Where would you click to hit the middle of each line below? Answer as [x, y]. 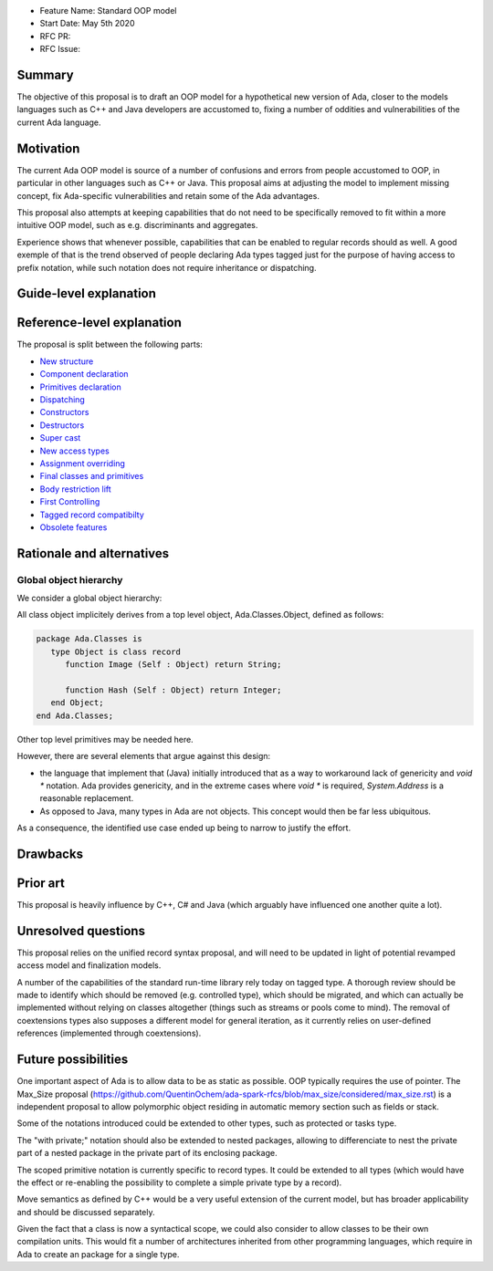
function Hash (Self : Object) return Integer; [173, 690]
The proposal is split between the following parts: [110, 344]
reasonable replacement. [87, 798]
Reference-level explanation [99, 323]
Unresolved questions [81, 931]
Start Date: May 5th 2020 [87, 24]
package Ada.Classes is [89, 639]
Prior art [41, 883]
